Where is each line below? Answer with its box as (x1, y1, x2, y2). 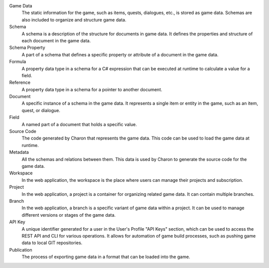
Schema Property (9, 45, 45, 51)
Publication (9, 247, 32, 253)
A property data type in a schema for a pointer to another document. (21, 86, 162, 92)
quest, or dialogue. (21, 107, 61, 113)
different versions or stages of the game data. (21, 212, 116, 218)
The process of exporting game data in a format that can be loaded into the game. (21, 254, 190, 260)
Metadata (9, 149, 29, 155)
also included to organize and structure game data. (21, 16, 127, 22)
